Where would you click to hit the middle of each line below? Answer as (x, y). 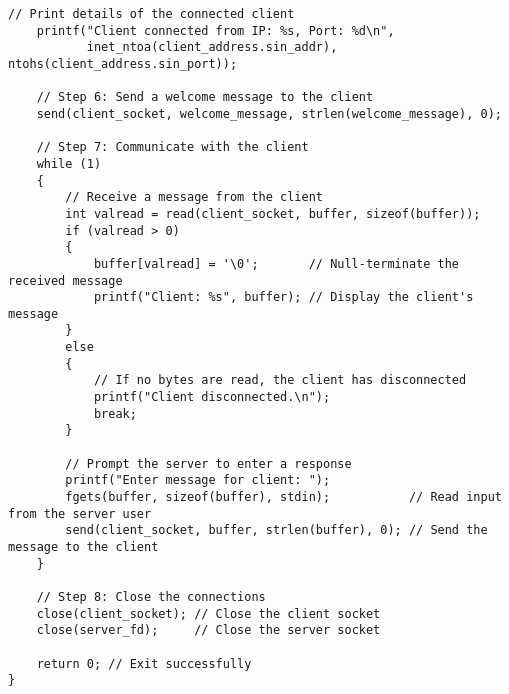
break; (115, 413)
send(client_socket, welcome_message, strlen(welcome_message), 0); (269, 113)
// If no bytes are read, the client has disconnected (280, 380)
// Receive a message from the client (194, 197)
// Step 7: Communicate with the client (172, 147)
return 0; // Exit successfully (144, 663)
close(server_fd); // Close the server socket (208, 630)
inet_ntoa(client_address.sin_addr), (212, 47)
